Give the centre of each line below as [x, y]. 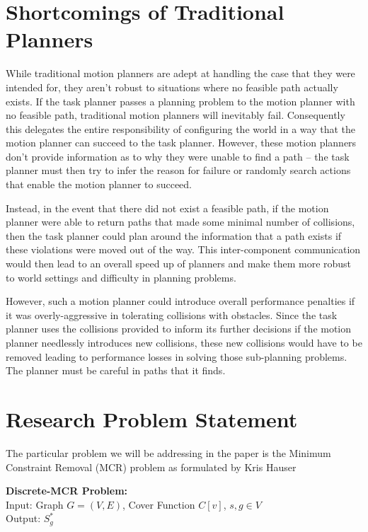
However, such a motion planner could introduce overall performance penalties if [180, 301]
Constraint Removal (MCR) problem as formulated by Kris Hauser [151, 467]
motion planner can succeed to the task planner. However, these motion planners [181, 143]
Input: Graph [35, 504]
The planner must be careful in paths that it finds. [116, 370]
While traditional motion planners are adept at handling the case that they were [180, 73]
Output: [23, 518]
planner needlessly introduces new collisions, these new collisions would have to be [184, 342]
